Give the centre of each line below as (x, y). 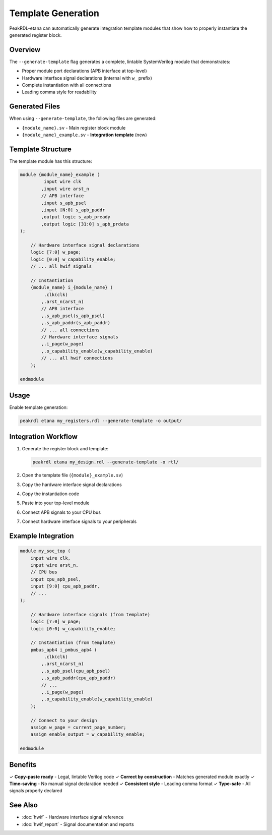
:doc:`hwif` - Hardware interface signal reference (73, 817)
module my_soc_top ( (45, 551)
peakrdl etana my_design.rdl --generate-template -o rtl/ (106, 462)
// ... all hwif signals (61, 266)
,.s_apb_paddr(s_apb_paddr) (76, 323)
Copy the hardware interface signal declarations (72, 485)
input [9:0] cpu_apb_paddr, (65, 586)
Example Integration (42, 536)
